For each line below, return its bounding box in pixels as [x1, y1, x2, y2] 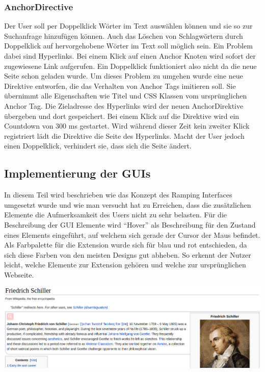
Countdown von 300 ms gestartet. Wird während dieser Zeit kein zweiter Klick [4, 120, 250, 131]
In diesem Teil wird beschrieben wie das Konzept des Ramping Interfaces [4, 189, 232, 200]
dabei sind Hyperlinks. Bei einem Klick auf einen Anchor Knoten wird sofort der [4, 51, 256, 61]
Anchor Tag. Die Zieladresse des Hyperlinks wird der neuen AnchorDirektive [4, 100, 244, 111]
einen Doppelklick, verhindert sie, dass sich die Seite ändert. [4, 140, 192, 151]
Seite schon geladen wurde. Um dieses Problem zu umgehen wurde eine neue [4, 70, 243, 81]
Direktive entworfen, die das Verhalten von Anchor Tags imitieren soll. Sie [4, 80, 236, 91]
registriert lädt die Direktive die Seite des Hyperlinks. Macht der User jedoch [4, 130, 245, 141]
